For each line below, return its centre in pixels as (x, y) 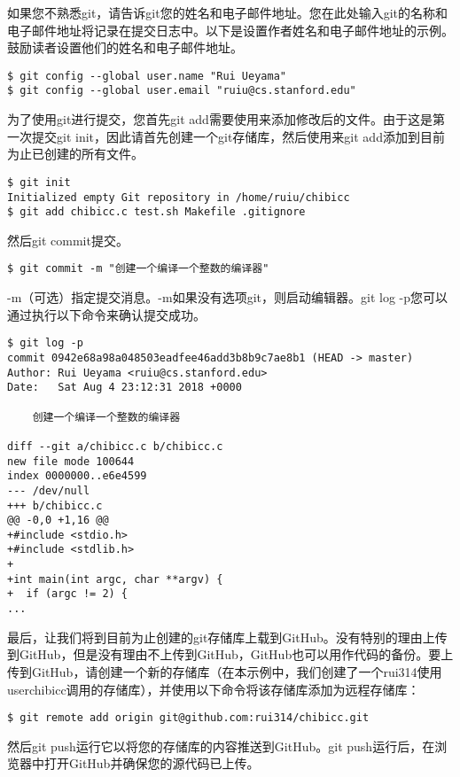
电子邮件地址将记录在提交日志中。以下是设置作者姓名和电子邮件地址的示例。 (230, 30)
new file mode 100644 (71, 461)
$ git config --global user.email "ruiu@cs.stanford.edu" (182, 91)
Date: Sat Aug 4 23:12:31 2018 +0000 (125, 388)
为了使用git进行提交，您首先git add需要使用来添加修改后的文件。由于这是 (220, 119)
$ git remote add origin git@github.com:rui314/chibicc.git (188, 718)
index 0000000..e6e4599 (77, 476)
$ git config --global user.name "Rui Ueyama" (147, 76)
